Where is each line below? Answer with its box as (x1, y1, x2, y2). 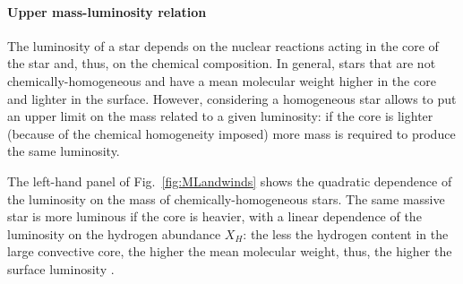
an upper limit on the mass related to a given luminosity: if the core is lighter (7, 107, 433, 125)
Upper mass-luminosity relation (7, 2, 207, 21)
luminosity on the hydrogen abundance (7, 224, 221, 243)
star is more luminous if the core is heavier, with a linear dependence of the (7, 207, 422, 226)
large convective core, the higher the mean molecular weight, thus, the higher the (7, 242, 452, 261)
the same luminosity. (7, 142, 120, 160)
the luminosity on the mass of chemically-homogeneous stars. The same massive (7, 189, 445, 208)
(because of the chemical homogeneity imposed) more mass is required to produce (7, 124, 456, 142)
